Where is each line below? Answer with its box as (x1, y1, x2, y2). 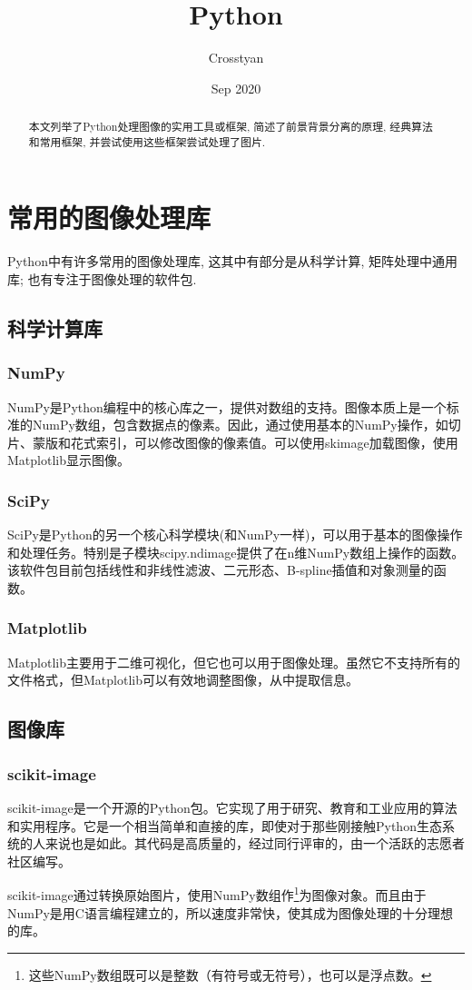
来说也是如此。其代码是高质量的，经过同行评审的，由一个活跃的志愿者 (44, 834, 465, 853)
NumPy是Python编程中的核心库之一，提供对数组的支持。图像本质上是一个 (7, 397, 447, 416)
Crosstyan (208, 48, 264, 67)
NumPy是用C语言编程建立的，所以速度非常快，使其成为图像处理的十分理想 (7, 903, 453, 922)
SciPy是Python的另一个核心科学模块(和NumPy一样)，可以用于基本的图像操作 (7, 525, 463, 544)
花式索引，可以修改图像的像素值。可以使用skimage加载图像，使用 (70, 432, 458, 451)
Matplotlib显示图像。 (7, 450, 130, 470)
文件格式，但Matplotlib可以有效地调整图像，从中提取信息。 (7, 670, 359, 689)
